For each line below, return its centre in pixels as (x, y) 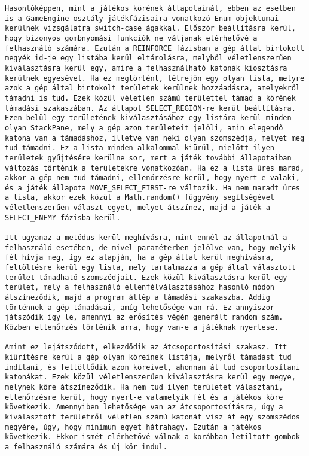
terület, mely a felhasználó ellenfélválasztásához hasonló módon (140, 288)
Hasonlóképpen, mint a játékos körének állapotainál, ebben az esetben (150, 8)
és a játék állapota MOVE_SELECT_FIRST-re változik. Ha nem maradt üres (152, 188)
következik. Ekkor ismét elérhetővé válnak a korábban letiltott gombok (152, 437)
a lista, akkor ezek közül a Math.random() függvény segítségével (140, 198)
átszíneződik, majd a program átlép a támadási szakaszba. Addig (137, 298)
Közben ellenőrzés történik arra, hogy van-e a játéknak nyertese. (142, 327)
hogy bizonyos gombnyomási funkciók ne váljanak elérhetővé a (131, 38)
